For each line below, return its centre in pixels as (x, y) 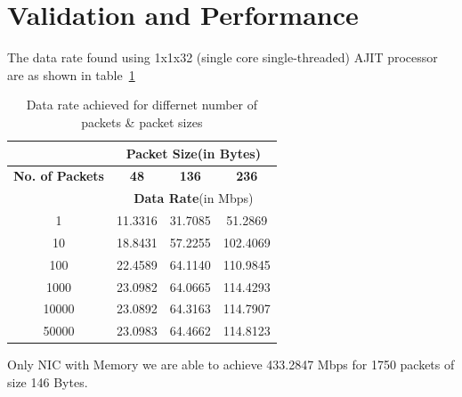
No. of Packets (59, 176)
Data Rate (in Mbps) (194, 198)
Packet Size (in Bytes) (193, 153)
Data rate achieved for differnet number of (142, 105)
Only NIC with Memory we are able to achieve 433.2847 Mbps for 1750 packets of (231, 365)
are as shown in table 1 (71, 74)
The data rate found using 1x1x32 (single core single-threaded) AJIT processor (223, 57)
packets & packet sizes (142, 122)
